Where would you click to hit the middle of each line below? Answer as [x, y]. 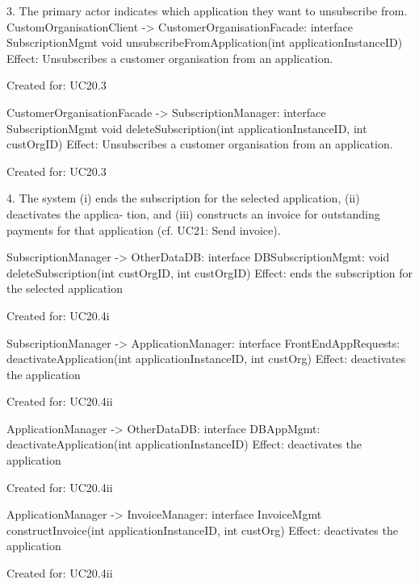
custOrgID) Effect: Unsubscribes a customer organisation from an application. [200, 144]
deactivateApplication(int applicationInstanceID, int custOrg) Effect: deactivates [206, 359]
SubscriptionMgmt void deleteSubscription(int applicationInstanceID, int [187, 128]
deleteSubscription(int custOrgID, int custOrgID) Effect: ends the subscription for [209, 272]
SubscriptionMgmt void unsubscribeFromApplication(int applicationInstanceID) [205, 42]
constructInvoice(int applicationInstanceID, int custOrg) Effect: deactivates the [202, 530]
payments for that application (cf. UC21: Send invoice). [144, 229]
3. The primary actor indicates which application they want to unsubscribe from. [207, 10]
